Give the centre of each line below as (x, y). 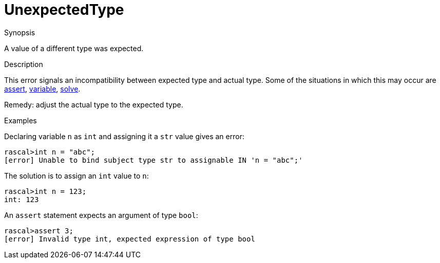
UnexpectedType (64, 10)
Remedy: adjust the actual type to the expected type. (94, 104)
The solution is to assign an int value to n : (76, 176)
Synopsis (20, 32)
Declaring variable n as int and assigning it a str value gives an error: (124, 136)
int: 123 (22, 199)
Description (24, 64)
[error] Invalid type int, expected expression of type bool (130, 239)
